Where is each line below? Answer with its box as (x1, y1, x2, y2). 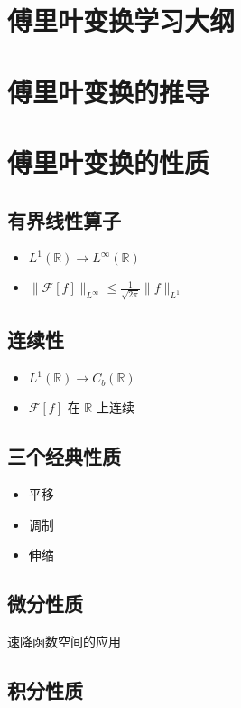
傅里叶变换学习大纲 (7, 2, 236, 39)
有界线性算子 (7, 205, 121, 233)
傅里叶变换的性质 (7, 143, 210, 180)
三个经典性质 (7, 442, 121, 470)
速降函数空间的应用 (7, 632, 121, 651)
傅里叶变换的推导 (7, 72, 210, 109)
